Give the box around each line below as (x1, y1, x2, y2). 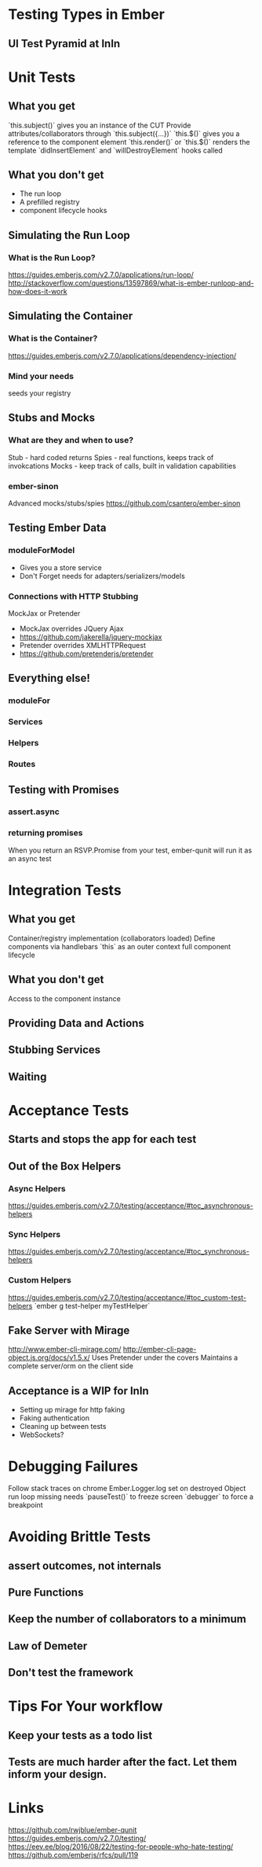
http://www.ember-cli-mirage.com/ (8, 1345, 122, 1354)
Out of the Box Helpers (8, 1159, 122, 1173)
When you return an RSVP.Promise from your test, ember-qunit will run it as (8, 845, 253, 855)
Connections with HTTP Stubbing (8, 591, 139, 602)
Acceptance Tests (8, 1101, 129, 1119)
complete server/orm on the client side (8, 1361, 133, 1371)
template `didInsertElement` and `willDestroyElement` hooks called (8, 145, 224, 155)
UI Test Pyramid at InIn (8, 37, 121, 50)
